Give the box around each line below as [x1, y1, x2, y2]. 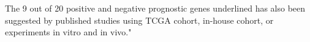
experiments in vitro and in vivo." [5, 26, 132, 38]
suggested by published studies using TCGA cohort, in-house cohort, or [5, 13, 274, 26]
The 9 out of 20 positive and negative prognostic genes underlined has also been [5, 2, 306, 14]
